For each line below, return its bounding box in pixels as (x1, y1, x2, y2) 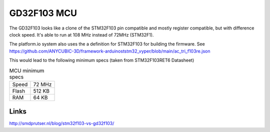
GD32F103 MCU (9, 7, 77, 18)
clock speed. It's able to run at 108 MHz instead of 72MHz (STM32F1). (9, 31, 154, 37)
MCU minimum (9, 67, 44, 74)
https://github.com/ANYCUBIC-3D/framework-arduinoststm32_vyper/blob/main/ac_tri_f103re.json (9, 48, 210, 54)
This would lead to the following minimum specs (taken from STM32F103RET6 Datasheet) (9, 57, 194, 63)
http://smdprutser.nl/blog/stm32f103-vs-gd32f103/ (9, 120, 114, 126)
